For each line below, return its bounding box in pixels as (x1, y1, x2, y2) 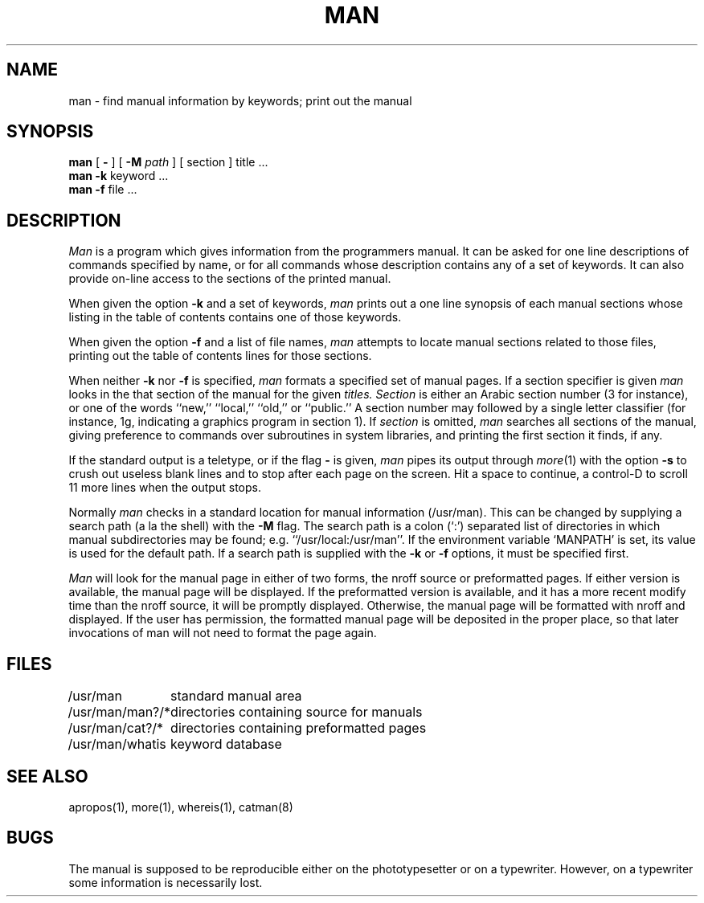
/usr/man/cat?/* (68, 720, 164, 737)
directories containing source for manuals (170, 704, 423, 721)
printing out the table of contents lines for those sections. (68, 349, 372, 363)
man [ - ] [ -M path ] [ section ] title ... (68, 155, 268, 170)
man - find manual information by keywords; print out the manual (68, 93, 412, 108)
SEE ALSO (6, 766, 88, 787)
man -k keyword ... (68, 169, 169, 183)
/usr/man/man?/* (68, 704, 171, 721)
